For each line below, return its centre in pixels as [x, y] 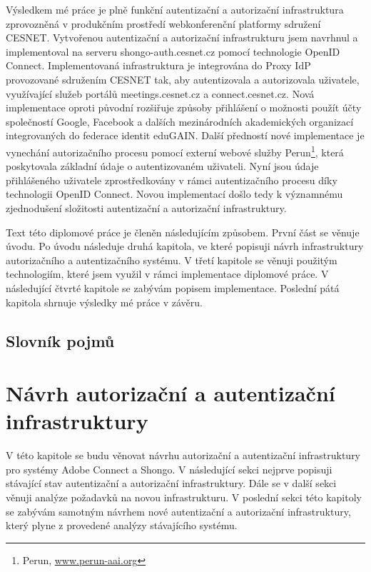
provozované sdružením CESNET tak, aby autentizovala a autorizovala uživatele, [183, 79]
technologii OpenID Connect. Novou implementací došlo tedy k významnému [174, 194]
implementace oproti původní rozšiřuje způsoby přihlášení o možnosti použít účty [184, 107]
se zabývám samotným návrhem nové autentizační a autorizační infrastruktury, [178, 511]
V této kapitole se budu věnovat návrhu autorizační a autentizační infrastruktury [183, 455]
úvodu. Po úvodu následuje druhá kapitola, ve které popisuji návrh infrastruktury [185, 246]
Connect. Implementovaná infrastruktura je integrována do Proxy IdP [158, 65]
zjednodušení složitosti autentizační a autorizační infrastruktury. [146, 207]
